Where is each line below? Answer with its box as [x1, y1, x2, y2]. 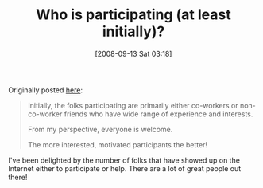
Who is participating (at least [35, 6, 232, 24]
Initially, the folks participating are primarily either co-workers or [27, 100, 238, 110]
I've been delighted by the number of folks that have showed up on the [8, 155, 241, 165]
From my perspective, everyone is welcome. [27, 124, 173, 134]
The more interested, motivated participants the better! [27, 139, 208, 149]
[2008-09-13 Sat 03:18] [95, 49, 172, 58]
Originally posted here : [8, 85, 83, 95]
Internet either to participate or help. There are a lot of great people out [8, 163, 242, 173]
